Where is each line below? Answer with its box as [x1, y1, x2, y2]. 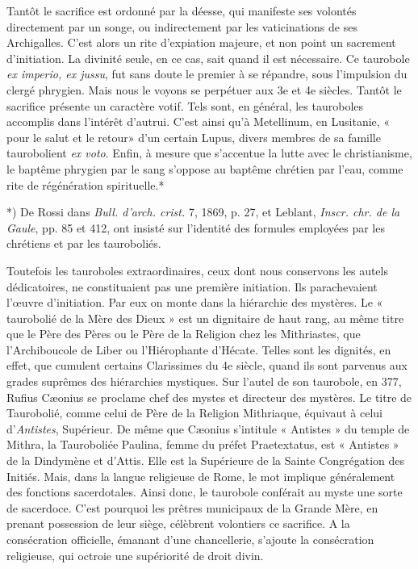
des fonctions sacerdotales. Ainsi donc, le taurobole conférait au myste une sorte [6, 483, 403, 500]
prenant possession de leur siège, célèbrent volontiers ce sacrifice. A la [6, 515, 350, 532]
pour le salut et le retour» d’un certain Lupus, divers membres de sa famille [6, 128, 381, 145]
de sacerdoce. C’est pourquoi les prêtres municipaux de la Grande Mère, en [6, 499, 378, 516]
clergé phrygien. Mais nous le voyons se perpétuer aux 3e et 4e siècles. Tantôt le [6, 81, 402, 98]
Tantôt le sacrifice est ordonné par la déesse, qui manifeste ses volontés [6, 2, 357, 19]
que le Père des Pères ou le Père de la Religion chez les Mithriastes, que [6, 325, 361, 342]
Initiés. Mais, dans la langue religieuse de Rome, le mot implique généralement [6, 467, 395, 484]
